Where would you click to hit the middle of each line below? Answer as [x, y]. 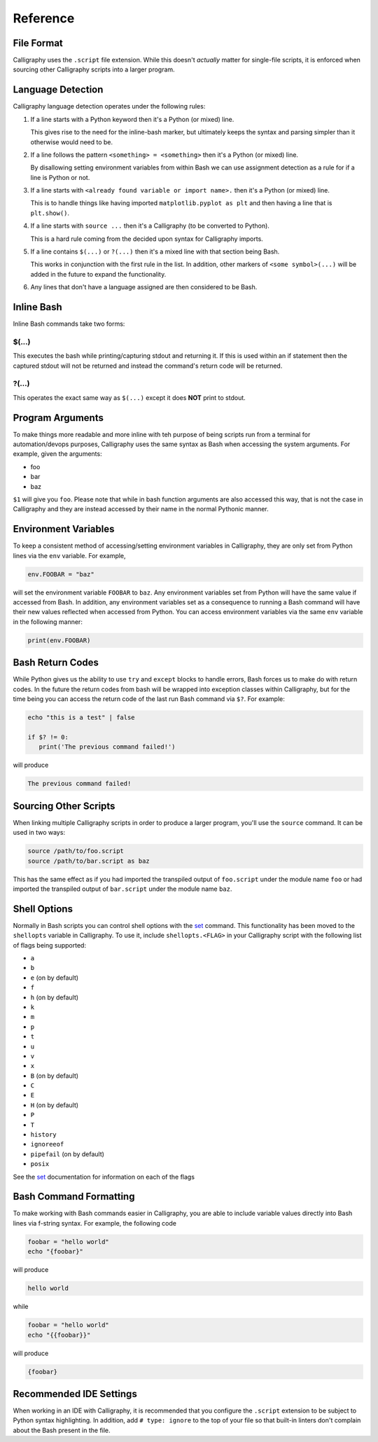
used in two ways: [39, 833]
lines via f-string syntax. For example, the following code [94, 1223]
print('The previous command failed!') [107, 747]
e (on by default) [55, 978]
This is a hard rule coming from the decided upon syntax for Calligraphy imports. [147, 239]
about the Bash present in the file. [62, 1430]
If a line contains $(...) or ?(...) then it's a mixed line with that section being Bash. [155, 251]
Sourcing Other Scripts [64, 806]
